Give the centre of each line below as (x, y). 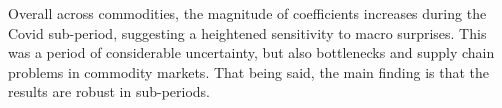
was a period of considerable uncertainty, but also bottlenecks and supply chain (251, 52)
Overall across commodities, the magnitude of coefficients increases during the (247, 13)
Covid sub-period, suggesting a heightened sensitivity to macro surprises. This (247, 32)
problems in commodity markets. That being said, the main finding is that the (249, 71)
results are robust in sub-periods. (109, 91)
